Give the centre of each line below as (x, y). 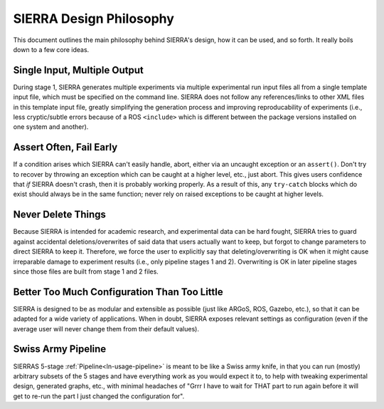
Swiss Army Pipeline (60, 349)
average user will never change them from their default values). (106, 328)
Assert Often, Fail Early (65, 147)
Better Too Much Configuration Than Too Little (118, 292)
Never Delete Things (60, 215)
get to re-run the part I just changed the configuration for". (99, 396)
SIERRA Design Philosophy (94, 19)
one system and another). (51, 127)
